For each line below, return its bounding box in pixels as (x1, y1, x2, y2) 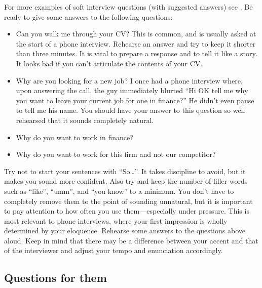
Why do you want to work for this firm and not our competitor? (16, 149, 216, 159)
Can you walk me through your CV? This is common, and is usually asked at (16, 28, 256, 39)
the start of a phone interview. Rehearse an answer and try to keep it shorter (16, 38, 256, 49)
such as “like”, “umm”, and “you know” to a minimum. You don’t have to (4, 185, 234, 196)
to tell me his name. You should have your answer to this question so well (16, 105, 245, 115)
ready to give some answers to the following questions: (4, 11, 173, 22)
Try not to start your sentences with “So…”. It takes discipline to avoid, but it (4, 166, 246, 176)
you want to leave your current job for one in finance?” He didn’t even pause (16, 95, 254, 105)
